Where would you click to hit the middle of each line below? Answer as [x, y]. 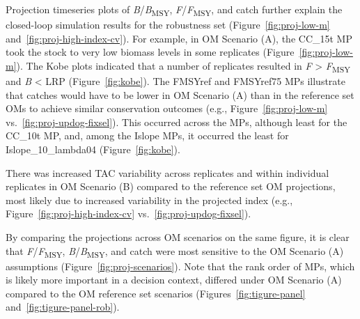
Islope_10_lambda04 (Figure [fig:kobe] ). [93, 149]
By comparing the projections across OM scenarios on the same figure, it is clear [178, 236]
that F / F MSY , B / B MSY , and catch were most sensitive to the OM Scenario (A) [175, 251]
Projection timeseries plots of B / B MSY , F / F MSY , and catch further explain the [174, 10]
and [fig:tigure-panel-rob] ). [63, 307]
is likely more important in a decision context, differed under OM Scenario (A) [174, 280]
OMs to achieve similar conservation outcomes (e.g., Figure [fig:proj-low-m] [167, 108]
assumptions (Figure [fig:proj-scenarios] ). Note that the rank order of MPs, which [180, 266]
